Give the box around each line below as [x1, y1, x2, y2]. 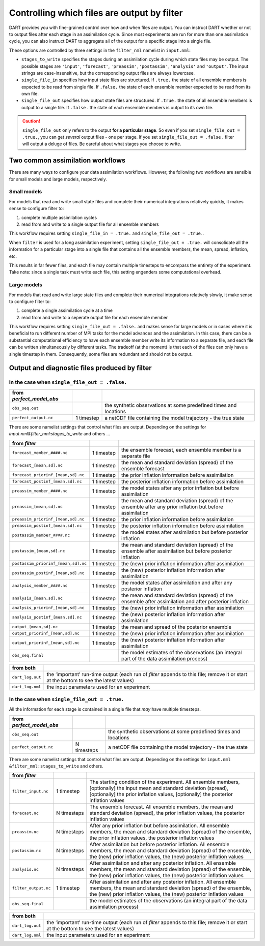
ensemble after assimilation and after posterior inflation [121, 598, 249, 605]
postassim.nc [12, 848, 41, 853]
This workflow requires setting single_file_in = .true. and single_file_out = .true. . [9, 230, 205, 236]
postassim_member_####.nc [12, 533, 70, 538]
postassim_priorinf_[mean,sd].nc [12, 561, 87, 566]
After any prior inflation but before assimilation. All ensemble [89, 822, 230, 829]
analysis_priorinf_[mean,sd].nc [12, 605, 84, 610]
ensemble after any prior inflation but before [121, 503, 223, 510]
